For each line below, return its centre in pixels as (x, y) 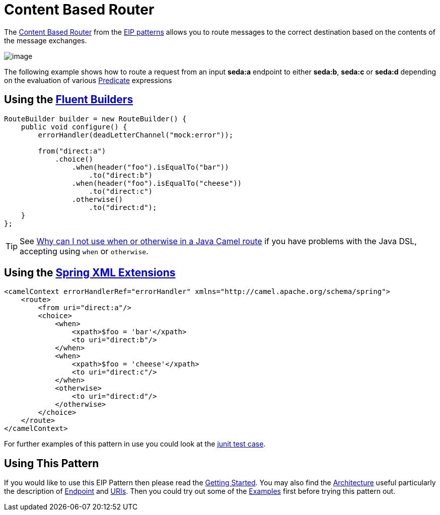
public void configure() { (74, 127)
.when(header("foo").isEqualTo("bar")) (150, 167)
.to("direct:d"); (123, 207)
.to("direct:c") (121, 191)
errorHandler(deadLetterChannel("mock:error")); (136, 135)
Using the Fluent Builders (69, 100)
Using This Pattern (52, 463)
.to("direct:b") (121, 175)
